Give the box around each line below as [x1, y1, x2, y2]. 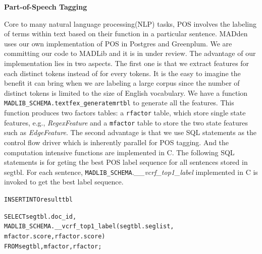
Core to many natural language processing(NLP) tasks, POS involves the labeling [4, 18, 257, 29]
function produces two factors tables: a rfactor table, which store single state [4, 107, 246, 117]
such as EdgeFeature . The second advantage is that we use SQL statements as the [4, 127, 257, 138]
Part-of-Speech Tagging [4, 2, 87, 12]
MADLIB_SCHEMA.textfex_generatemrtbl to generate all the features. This [4, 97, 234, 108]
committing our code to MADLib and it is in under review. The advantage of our [4, 48, 256, 58]
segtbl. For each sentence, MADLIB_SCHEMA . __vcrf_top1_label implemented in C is [4, 166, 258, 177]
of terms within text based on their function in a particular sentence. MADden [4, 28, 248, 39]
